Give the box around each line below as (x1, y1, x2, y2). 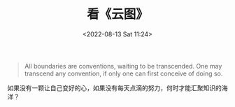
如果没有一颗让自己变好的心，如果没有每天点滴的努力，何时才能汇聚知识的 (7, 83, 222, 92)
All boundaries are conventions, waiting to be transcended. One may (24, 62, 222, 70)
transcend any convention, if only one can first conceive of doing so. (24, 69, 223, 78)
